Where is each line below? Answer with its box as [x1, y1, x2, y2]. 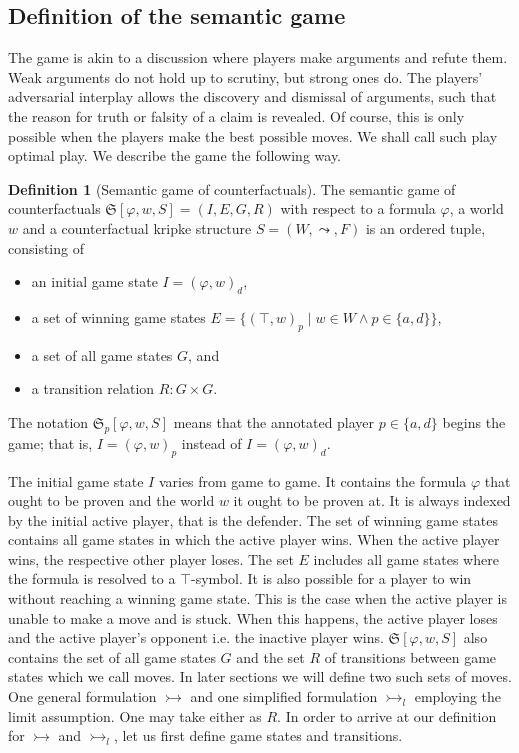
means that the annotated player [173, 411, 375, 432]
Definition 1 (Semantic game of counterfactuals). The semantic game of [8, 178, 456, 199]
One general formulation [8, 686, 157, 707]
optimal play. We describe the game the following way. [8, 145, 342, 166]
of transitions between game [324, 646, 497, 667]
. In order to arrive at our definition [277, 705, 497, 726]
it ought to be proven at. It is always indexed [233, 490, 511, 511]
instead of [181, 432, 242, 453]
